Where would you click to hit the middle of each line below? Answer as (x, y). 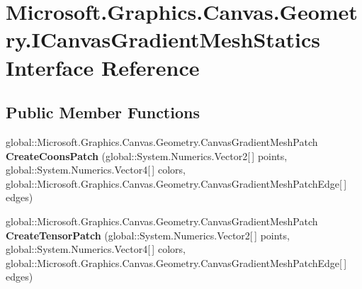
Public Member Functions (103, 112)
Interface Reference (103, 67)
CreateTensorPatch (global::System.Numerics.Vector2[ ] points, (148, 235)
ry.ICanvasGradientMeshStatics (163, 39)
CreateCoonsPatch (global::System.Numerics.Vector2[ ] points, (147, 155)
